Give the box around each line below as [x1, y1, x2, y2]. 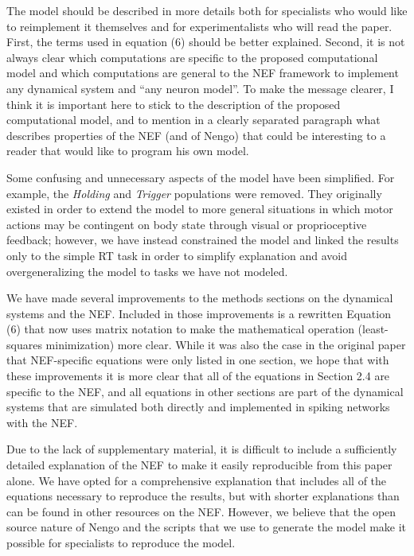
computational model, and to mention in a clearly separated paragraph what [6, 111, 381, 128]
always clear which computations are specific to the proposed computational [6, 49, 378, 65]
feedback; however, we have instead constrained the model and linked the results [6, 231, 399, 248]
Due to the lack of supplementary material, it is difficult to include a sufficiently [6, 441, 397, 457]
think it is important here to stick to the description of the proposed [6, 95, 341, 112]
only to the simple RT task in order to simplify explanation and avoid [6, 247, 347, 263]
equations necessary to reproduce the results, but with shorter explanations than [6, 488, 400, 504]
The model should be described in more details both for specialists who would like [6, 2, 408, 18]
